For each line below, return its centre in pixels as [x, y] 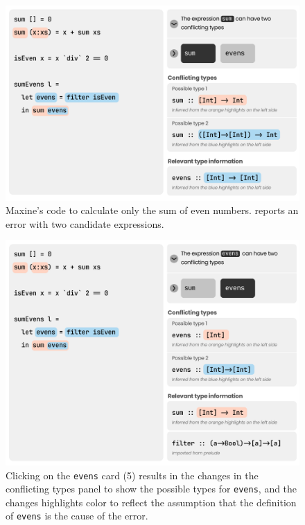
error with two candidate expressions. [85, 223]
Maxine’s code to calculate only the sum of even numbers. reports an [152, 210]
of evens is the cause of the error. [77, 516]
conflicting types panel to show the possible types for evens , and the [151, 489]
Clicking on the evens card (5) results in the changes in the [132, 475]
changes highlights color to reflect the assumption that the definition [151, 502]
